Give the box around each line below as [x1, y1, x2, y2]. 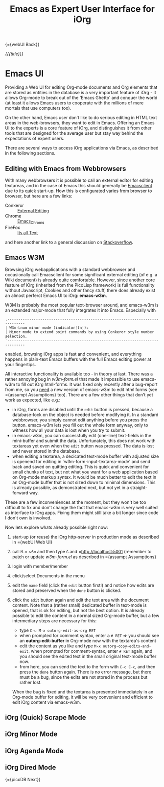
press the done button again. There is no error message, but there [19, 669, 152, 675]
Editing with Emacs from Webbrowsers [5, 164, 126, 172]
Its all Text [17, 229, 38, 236]
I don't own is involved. [5, 515, 52, 520]
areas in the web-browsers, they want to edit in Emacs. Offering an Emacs [5, 120, 155, 126]
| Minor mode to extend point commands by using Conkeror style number [5, 329, 154, 334]
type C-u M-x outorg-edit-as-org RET [19, 627, 96, 633]
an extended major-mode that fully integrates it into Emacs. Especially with [5, 307, 156, 313]
